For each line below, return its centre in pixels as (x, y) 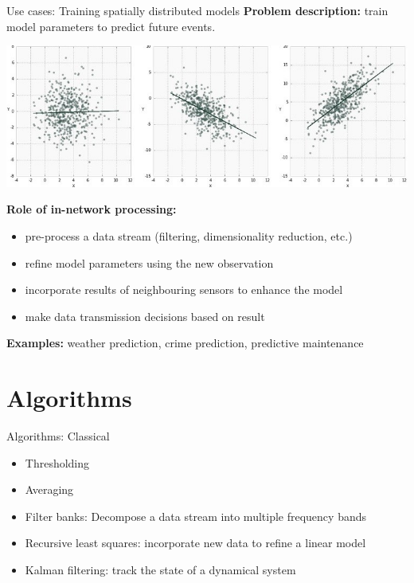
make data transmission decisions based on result (145, 316)
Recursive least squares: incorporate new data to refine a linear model (195, 543)
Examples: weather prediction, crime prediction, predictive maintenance (185, 343)
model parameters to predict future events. (111, 26)
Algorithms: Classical (58, 436)
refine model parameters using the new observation (149, 262)
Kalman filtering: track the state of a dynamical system (160, 570)
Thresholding (57, 462)
